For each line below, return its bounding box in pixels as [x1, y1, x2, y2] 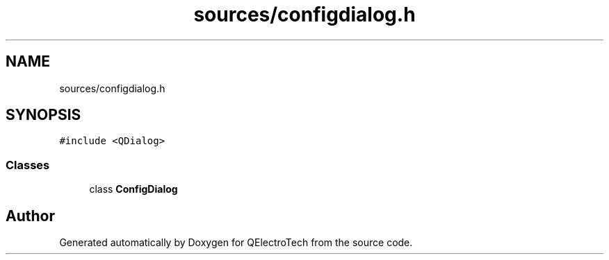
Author [6, 207, 55, 225]
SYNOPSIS [6, 106, 81, 124]
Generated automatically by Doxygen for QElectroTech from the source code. [59, 236, 413, 249]
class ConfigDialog [89, 183, 178, 196]
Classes [6, 157, 50, 172]
